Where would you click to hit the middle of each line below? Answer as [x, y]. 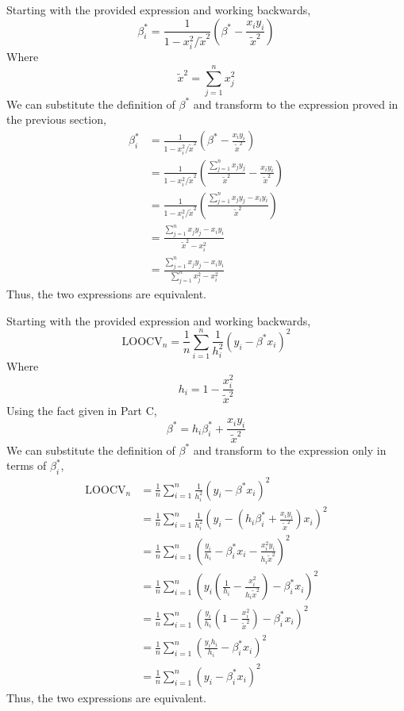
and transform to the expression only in [290, 450]
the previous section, [56, 119]
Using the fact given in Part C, [82, 410]
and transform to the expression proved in [296, 104]
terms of [27, 465]
